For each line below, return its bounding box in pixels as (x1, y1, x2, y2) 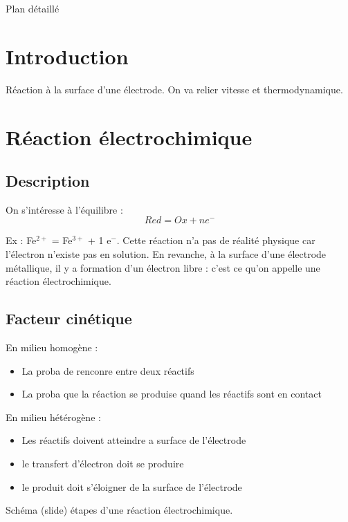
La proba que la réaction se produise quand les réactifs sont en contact (21, 386, 322, 401)
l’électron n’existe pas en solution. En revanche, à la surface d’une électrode (6, 247, 327, 261)
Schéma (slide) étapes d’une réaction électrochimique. (6, 503, 233, 517)
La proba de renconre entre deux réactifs (21, 363, 194, 377)
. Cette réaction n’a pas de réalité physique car (116, 233, 315, 248)
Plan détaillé (6, 1, 59, 15)
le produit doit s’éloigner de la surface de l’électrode (21, 479, 242, 494)
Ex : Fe (6, 233, 37, 248)
